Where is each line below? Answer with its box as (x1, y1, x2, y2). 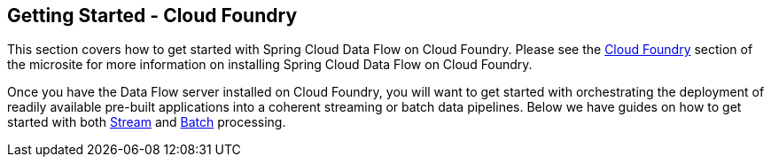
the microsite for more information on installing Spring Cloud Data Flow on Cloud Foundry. (7, 57, 533, 73)
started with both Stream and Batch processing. (7, 114, 286, 130)
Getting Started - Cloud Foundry (7, 4, 298, 27)
